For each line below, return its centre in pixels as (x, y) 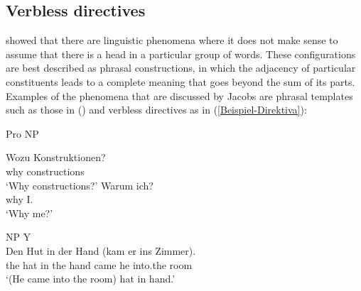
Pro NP (22, 133)
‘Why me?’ (29, 213)
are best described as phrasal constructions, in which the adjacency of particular (181, 68)
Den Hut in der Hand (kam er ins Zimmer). (101, 250)
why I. (20, 199)
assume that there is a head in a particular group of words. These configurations (181, 54)
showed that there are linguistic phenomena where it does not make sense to (172, 40)
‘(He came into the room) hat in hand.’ (91, 279)
